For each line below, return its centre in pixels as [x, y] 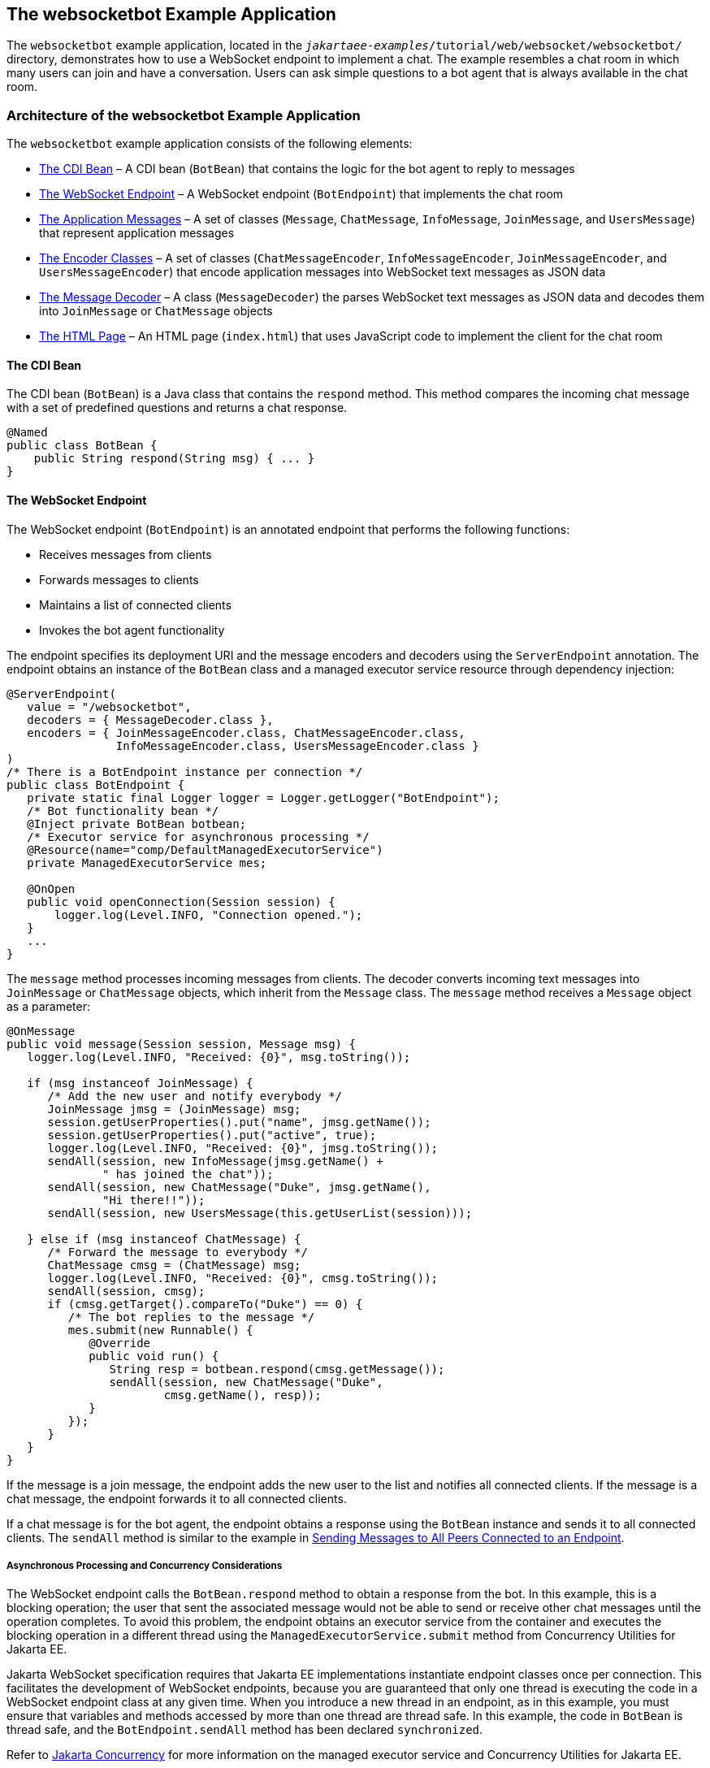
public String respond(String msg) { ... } [174, 459]
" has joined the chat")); [188, 1174]
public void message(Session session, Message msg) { [181, 1044]
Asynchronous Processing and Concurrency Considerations [145, 1566]
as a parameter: [49, 1006]
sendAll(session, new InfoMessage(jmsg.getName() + [215, 1161]
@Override [120, 1343]
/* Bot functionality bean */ [123, 810]
